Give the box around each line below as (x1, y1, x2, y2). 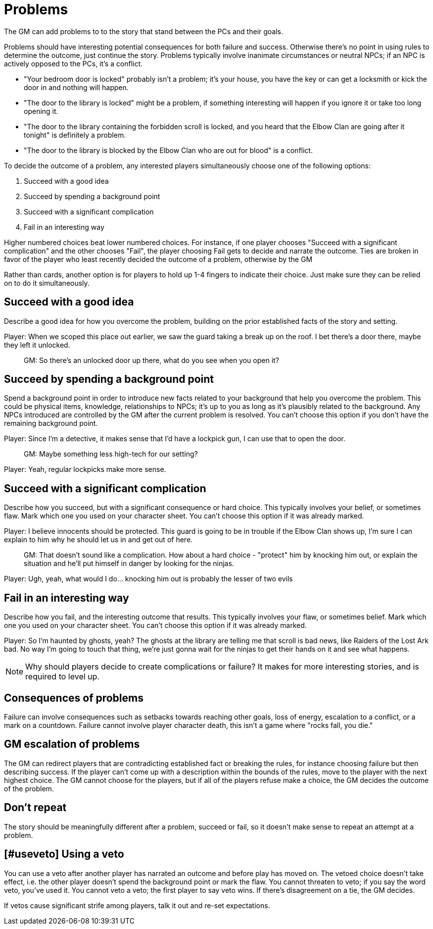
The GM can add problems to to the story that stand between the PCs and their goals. (4, 27, 284, 36)
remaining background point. (4, 419, 98, 428)
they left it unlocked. (4, 340, 70, 349)
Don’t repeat (4, 801, 67, 814)
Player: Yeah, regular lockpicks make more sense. (4, 465, 166, 474)
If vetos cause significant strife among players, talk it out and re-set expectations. (4, 901, 270, 910)
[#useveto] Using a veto (4, 848, 124, 861)
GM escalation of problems (4, 738, 140, 751)
